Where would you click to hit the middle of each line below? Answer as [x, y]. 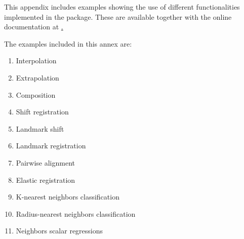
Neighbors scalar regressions [59, 231]
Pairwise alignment [45, 162]
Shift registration [42, 112]
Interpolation [36, 61]
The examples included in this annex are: [68, 43]
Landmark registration [51, 146]
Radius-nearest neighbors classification [76, 213]
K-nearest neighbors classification [68, 197]
